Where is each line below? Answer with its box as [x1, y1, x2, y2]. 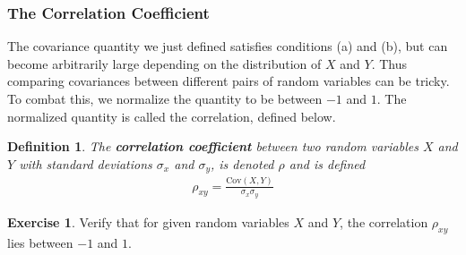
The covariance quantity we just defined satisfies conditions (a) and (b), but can [7, 37, 448, 55]
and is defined [289, 154, 366, 173]
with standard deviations [19, 154, 152, 173]
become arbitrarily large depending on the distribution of [7, 54, 322, 72]
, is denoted [211, 154, 274, 173]
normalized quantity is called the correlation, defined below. [7, 106, 336, 125]
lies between [7, 233, 73, 251]
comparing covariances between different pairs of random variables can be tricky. [7, 72, 450, 90]
